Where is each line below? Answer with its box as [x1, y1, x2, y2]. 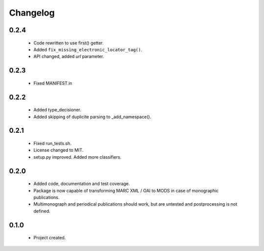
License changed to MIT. [33, 147, 84, 153]
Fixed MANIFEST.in [33, 80, 73, 86]
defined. [33, 208, 51, 214]
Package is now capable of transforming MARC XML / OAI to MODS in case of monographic [33, 188, 219, 193]
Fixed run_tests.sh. [33, 140, 72, 146]
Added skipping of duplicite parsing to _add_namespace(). [33, 114, 152, 120]
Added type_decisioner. [33, 107, 82, 113]
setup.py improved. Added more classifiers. [33, 154, 122, 160]
